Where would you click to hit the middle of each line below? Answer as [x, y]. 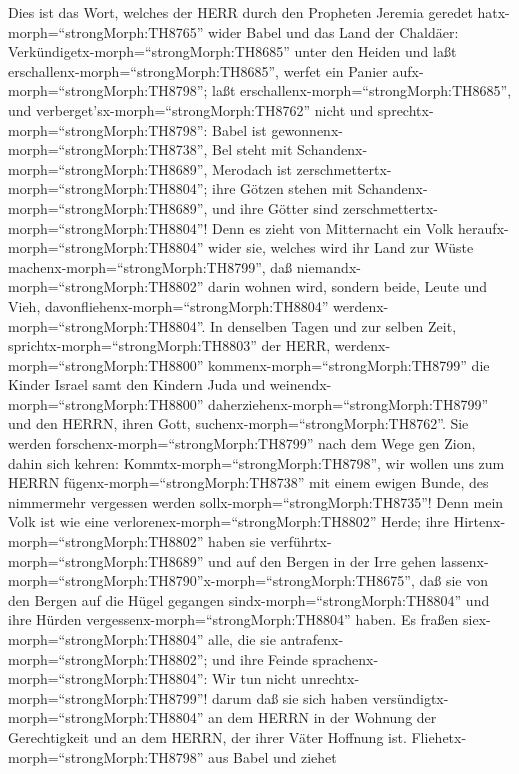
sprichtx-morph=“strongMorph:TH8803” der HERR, [169, 345]
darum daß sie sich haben [290, 697]
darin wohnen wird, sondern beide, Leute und [347, 286]
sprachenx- [345, 658]
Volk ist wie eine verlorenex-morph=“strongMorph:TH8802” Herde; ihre [229, 521]
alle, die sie [242, 639]
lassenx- [464, 560]
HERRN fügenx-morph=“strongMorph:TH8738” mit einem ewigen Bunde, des [248, 482]
